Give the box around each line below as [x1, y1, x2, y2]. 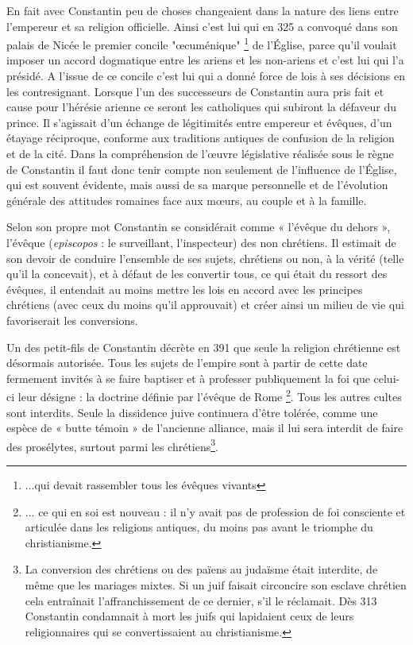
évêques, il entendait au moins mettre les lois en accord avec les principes [6, 280, 363, 297]
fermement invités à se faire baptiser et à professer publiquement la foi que [6, 369, 370, 386]
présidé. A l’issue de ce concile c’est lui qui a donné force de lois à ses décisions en [6, 68, 405, 84]
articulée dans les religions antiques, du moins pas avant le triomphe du [25, 519, 373, 535]
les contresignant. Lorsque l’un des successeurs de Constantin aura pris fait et [6, 83, 384, 99]
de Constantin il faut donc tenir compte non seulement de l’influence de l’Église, [6, 160, 397, 177]
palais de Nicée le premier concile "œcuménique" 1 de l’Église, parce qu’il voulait [6, 34, 397, 52]
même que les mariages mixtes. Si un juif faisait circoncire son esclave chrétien [25, 576, 407, 593]
